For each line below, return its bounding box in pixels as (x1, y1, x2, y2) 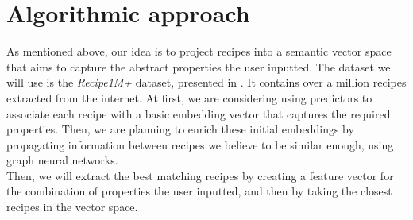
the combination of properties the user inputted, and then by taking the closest (6, 183, 392, 199)
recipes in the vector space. (6, 199, 138, 215)
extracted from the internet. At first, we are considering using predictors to (6, 89, 372, 106)
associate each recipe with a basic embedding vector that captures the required (6, 105, 391, 122)
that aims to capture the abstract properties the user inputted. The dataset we (6, 58, 391, 75)
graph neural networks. (6, 152, 118, 168)
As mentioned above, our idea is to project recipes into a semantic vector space (6, 43, 392, 60)
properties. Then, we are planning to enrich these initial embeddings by (6, 121, 354, 137)
